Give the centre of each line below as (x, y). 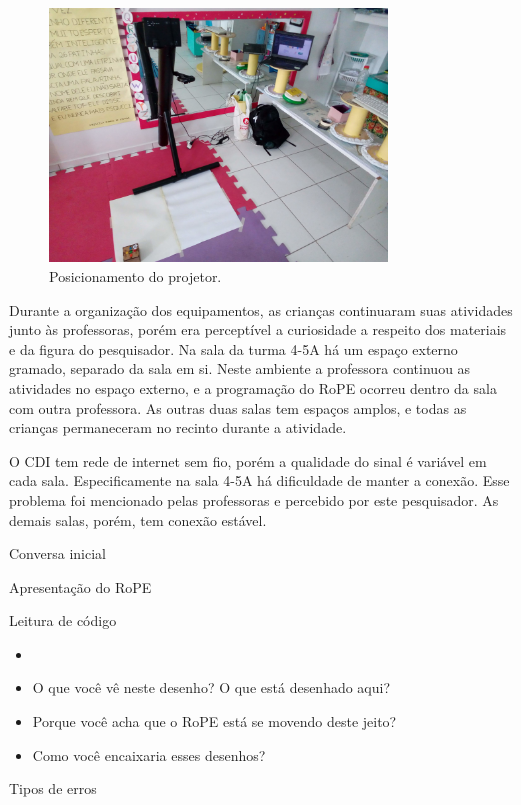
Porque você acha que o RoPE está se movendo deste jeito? (214, 721)
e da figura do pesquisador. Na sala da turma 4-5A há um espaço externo (233, 348)
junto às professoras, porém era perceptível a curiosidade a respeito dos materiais (258, 329)
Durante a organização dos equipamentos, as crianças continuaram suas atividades (261, 309)
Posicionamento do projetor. (135, 275)
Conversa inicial (57, 553)
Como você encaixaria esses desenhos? (149, 754)
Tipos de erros (53, 788)
